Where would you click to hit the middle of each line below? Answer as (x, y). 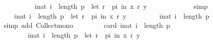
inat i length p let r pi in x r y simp (121, 6)
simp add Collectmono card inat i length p (87, 25)
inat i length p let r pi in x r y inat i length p (112, 15)
